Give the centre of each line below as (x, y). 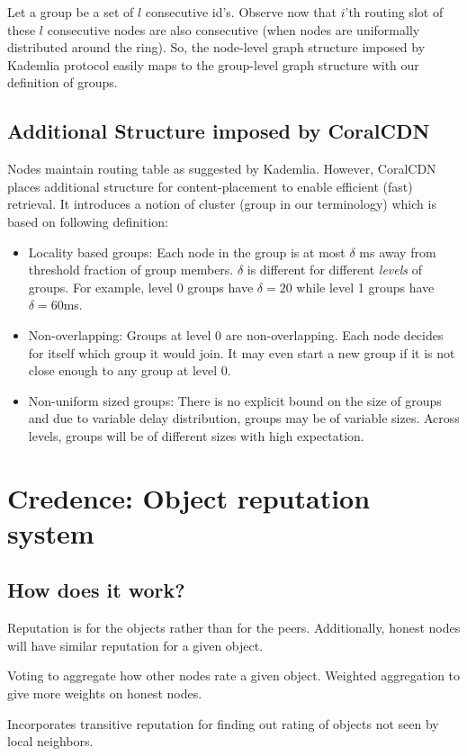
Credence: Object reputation (189, 497)
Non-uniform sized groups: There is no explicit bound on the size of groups (235, 400)
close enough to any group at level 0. (130, 370)
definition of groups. (63, 82)
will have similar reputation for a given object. (135, 645)
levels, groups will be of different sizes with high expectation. (196, 435)
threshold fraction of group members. (131, 270)
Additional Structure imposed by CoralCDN (219, 131)
